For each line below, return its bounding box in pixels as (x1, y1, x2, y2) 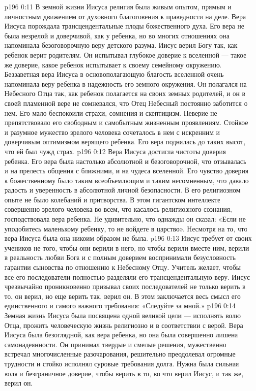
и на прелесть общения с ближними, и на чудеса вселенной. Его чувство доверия (4, 165, 249, 176)
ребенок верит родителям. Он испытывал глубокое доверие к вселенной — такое (4, 49, 247, 60)
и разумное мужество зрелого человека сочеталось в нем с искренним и (4, 127, 220, 137)
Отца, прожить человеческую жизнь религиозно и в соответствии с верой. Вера (4, 320, 243, 330)
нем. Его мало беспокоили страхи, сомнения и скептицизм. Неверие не (4, 107, 217, 118)
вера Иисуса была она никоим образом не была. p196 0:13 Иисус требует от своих (4, 233, 252, 243)
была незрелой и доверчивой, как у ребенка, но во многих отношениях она (4, 30, 229, 40)
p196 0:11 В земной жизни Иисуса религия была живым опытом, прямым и (4, 1, 231, 11)
